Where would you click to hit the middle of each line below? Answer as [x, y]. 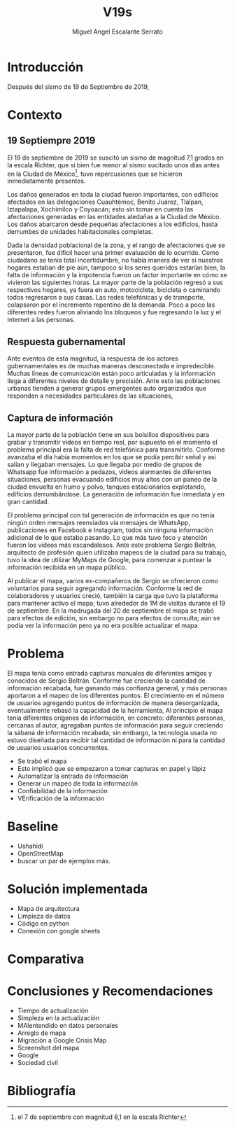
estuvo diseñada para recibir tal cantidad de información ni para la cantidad [116, 740]
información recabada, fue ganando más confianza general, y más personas [117, 688]
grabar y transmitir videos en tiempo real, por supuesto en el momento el [113, 442]
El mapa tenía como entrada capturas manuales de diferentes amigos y [109, 673]
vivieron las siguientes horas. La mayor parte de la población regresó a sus [115, 283]
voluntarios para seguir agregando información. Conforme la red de [105, 588]
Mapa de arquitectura [49, 908]
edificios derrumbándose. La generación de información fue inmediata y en [116, 494]
